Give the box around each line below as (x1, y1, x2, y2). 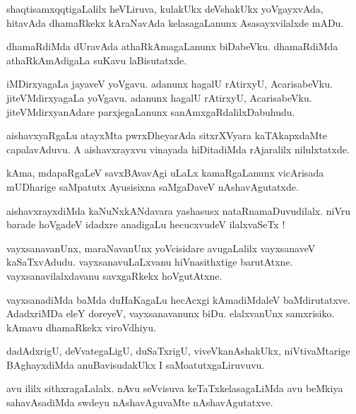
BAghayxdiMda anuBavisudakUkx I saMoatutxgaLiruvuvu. (6, 357, 265, 372)
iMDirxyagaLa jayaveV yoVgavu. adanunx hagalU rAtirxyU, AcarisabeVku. (6, 76, 333, 91)
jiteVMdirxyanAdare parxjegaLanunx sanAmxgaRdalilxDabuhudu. (6, 104, 295, 119)
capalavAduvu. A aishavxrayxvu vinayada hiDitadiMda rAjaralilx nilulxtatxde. (6, 141, 350, 156)
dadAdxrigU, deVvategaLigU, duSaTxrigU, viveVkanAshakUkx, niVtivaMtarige (6, 343, 350, 358)
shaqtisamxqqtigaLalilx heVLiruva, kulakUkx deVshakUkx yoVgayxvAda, (6, 1, 324, 16)
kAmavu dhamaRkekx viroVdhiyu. (6, 319, 156, 334)
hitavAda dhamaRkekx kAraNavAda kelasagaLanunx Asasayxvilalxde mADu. (6, 15, 344, 30)
